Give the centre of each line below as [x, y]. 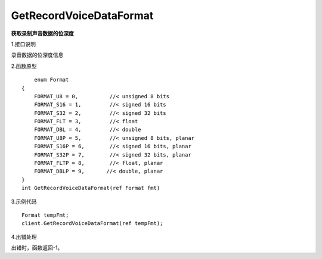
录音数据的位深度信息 [37, 55]
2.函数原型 [24, 66]
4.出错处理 [24, 237]
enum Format [51, 80]
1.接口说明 [23, 44]
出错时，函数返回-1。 [37, 248]
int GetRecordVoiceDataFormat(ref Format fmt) [91, 188]
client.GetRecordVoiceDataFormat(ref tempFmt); [92, 224]
